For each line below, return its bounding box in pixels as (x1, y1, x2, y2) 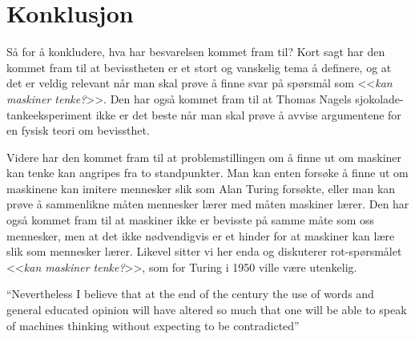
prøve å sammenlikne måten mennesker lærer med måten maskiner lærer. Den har (6, 196, 409, 212)
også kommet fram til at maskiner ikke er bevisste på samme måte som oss (6, 212, 375, 228)
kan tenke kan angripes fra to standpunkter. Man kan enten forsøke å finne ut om (6, 164, 409, 181)
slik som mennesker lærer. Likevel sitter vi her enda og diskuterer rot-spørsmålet (6, 243, 402, 260)
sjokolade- (355, 90, 404, 107)
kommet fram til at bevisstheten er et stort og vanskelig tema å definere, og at (6, 59, 392, 75)
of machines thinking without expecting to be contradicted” (6, 317, 300, 333)
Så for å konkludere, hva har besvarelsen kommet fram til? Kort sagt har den (6, 43, 385, 60)
